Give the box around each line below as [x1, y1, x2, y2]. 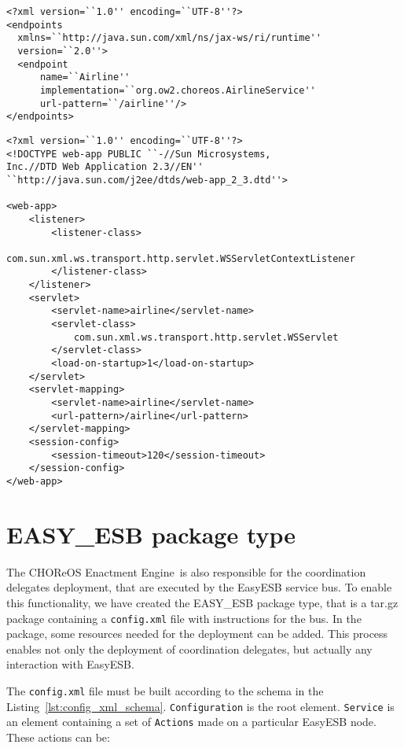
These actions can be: [6, 728, 110, 745]
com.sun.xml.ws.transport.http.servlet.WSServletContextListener [6, 252, 355, 264]
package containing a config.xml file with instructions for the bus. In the [6, 610, 362, 626]
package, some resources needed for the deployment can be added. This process [6, 625, 388, 642]
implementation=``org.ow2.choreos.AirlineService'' [39, 84, 316, 96]
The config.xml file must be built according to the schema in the [6, 682, 324, 698]
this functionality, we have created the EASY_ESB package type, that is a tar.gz [6, 594, 398, 610]
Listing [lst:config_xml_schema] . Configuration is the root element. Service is [6, 698, 395, 714]
